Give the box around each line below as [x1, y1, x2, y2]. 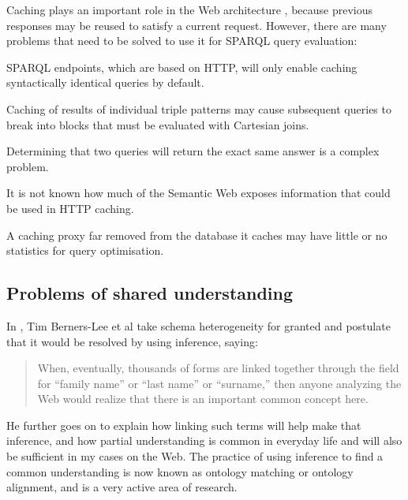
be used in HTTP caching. [6, 200, 134, 216]
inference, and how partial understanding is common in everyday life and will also [6, 432, 402, 449]
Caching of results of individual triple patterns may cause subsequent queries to [6, 100, 391, 117]
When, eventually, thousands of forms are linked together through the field [37, 360, 399, 376]
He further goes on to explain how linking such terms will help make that [6, 416, 361, 433]
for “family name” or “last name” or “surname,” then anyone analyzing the [37, 375, 402, 391]
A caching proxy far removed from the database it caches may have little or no [6, 226, 387, 243]
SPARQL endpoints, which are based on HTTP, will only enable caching [6, 58, 357, 75]
